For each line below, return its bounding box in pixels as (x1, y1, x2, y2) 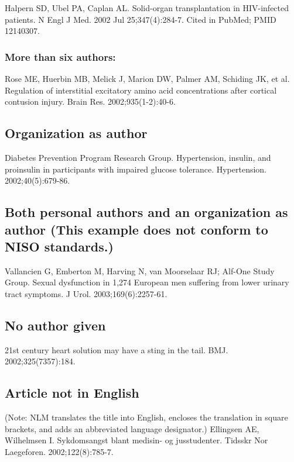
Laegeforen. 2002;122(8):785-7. (5, 445, 114, 457)
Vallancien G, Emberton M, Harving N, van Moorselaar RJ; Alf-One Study (5, 264, 275, 277)
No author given (5, 316, 106, 334)
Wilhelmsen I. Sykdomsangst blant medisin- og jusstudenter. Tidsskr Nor (5, 434, 268, 446)
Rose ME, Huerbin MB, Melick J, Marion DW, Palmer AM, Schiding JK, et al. (5, 73, 290, 84)
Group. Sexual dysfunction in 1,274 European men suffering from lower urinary (5, 276, 289, 288)
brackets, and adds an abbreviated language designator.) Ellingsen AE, (5, 422, 259, 435)
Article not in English (5, 384, 139, 402)
